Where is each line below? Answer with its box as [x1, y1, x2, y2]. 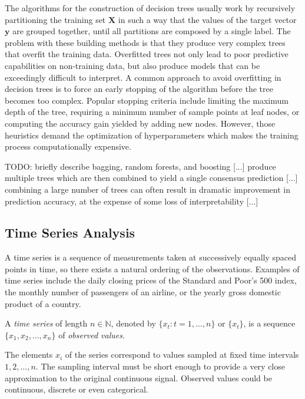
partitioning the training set [5, 13, 106, 25]
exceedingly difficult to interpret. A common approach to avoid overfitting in [5, 71, 281, 83]
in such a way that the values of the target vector [118, 13, 297, 25]
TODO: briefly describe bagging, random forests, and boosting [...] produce [5, 160, 276, 172]
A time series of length [5, 317, 88, 329]
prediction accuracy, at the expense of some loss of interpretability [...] [5, 194, 258, 207]
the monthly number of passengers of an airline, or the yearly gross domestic [5, 286, 281, 298]
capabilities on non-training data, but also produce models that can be [5, 59, 260, 71]
